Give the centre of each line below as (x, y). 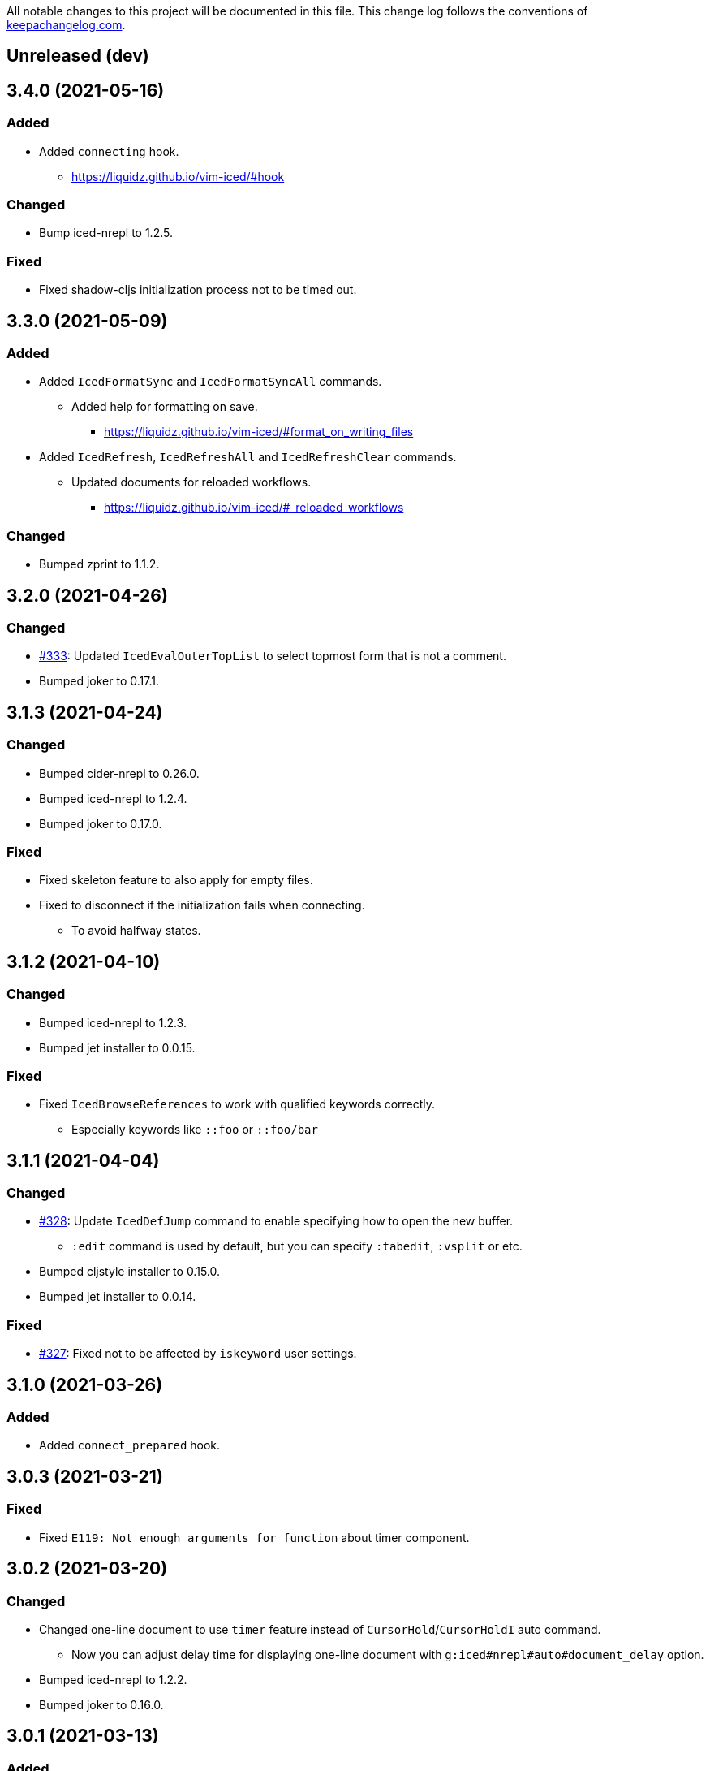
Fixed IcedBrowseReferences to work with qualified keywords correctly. (237, 1104)
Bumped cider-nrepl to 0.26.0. (119, 773)
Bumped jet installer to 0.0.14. (118, 1297)
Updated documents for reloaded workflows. (191, 482)
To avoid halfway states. (136, 931)
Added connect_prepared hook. (130, 1445)
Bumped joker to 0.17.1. (99, 681)
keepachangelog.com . (66, 25)
